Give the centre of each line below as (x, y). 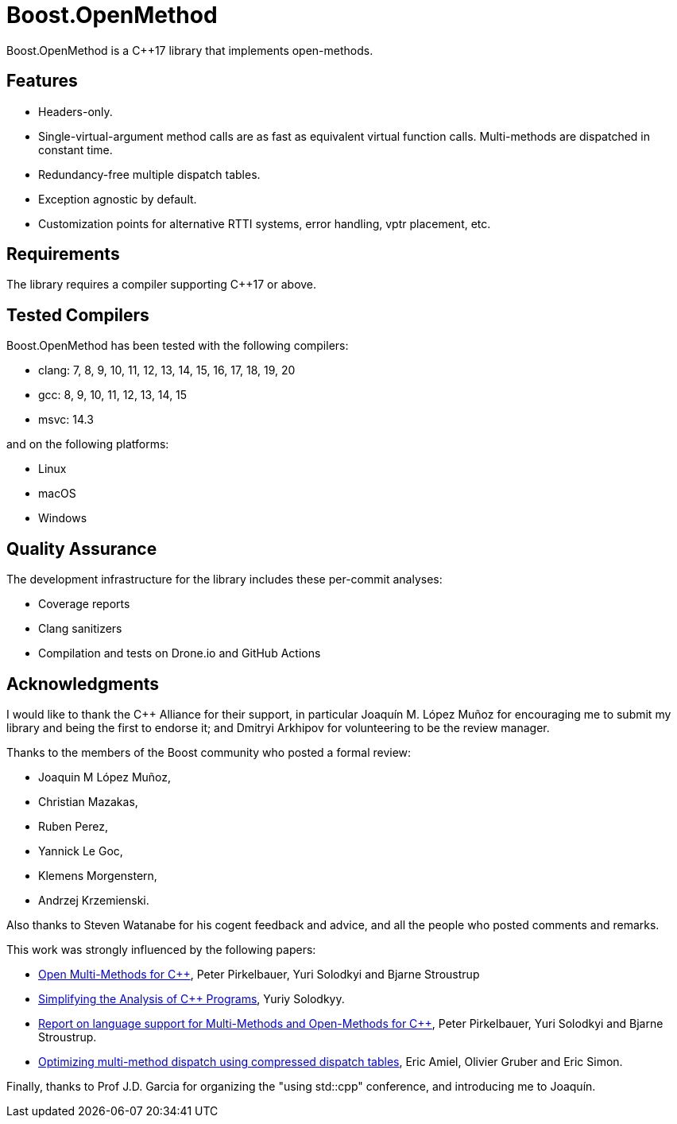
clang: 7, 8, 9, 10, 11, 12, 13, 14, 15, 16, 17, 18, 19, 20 (167, 370)
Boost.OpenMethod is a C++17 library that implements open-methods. (190, 50)
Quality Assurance (82, 548)
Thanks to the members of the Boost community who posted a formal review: (209, 752)
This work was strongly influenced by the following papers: (161, 949)
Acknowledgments (83, 684)
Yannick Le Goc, (81, 851)
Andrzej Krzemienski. (94, 900)
